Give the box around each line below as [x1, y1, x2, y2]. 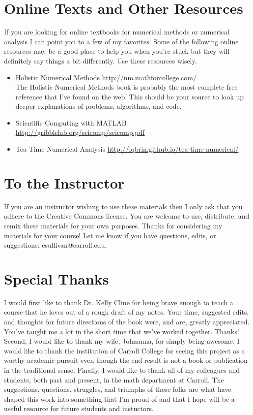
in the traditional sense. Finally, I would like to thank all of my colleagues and [4, 365, 240, 375]
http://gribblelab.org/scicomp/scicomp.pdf [15, 127, 145, 137]
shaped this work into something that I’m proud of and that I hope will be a [4, 393, 235, 404]
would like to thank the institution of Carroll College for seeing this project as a [4, 345, 245, 355]
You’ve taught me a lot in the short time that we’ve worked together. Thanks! [4, 326, 239, 336]
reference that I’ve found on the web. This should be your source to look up [15, 91, 244, 101]
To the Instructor [4, 172, 125, 192]
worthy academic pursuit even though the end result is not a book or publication [4, 355, 248, 365]
